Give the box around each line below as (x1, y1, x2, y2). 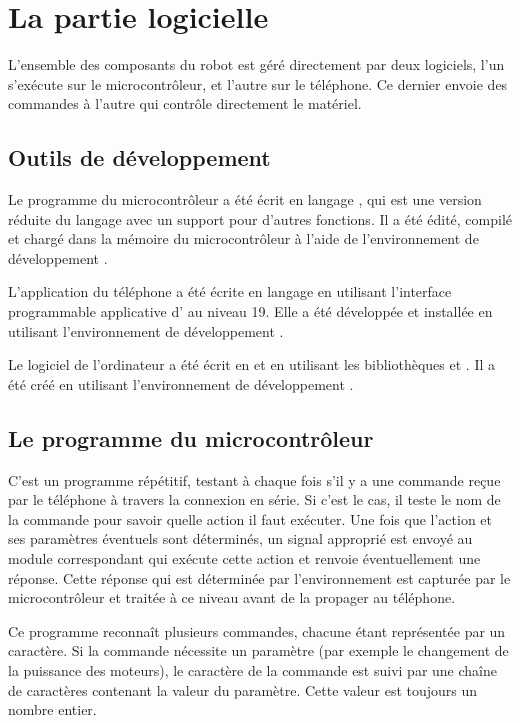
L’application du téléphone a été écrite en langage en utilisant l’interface (8, 281, 452, 302)
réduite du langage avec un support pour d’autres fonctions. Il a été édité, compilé (8, 208, 513, 229)
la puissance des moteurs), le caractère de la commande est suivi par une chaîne (8, 660, 497, 680)
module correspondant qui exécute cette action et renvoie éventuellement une (8, 548, 481, 569)
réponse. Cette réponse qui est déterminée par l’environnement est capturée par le (8, 567, 511, 588)
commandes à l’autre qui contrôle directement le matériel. (8, 93, 362, 114)
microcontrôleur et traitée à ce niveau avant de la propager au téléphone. (8, 587, 456, 608)
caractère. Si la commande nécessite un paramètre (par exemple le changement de (8, 640, 509, 661)
